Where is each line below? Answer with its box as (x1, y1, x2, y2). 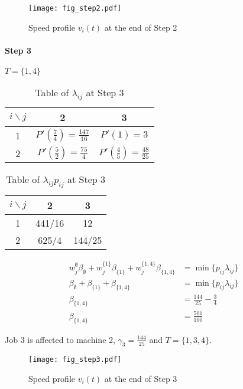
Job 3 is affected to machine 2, (5, 333, 115, 345)
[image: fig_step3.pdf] (28, 355, 122, 364)
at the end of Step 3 (104, 372, 177, 385)
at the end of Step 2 (104, 21, 177, 33)
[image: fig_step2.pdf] (28, 4, 122, 12)
